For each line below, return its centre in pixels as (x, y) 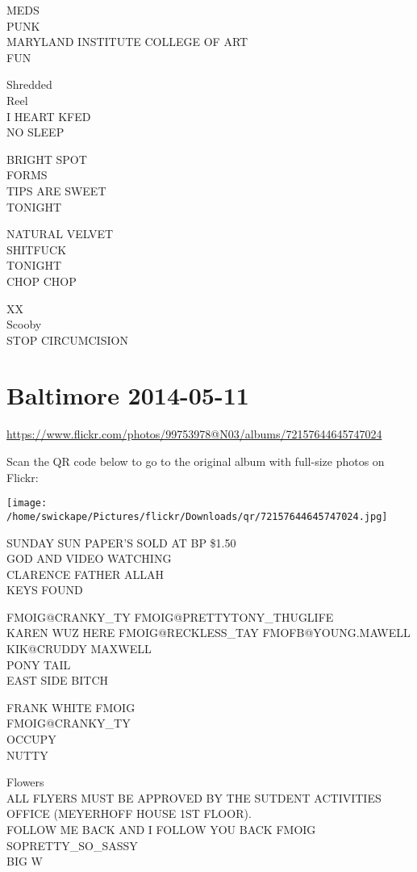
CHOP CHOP (42, 281)
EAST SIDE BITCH (57, 680)
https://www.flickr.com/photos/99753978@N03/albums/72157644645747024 (194, 434)
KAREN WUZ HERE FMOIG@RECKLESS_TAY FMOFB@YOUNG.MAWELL (208, 633)
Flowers (25, 782)
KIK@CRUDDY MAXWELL (79, 649)
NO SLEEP (35, 132)
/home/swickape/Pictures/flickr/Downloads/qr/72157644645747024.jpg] (197, 516)
